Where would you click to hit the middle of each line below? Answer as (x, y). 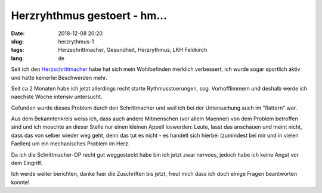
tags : (18, 50)
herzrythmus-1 (76, 41)
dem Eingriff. (27, 163)
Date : (18, 33)
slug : (17, 41)
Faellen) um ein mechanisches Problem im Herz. (70, 144)
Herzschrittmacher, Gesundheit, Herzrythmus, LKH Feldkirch (133, 50)
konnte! (20, 182)
